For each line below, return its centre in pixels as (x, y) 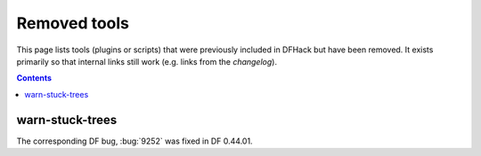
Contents (34, 78)
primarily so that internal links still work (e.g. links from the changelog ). (147, 61)
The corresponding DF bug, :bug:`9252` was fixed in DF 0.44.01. (135, 141)
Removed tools (73, 23)
